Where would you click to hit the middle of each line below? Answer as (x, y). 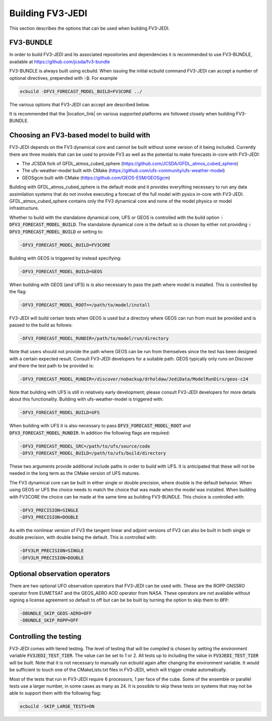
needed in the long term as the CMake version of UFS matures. (75, 473)
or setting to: (90, 232)
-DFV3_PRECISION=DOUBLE (49, 517)
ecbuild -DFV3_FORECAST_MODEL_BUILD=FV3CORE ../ (81, 91)
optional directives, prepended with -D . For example (63, 78)
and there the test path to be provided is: (52, 366)
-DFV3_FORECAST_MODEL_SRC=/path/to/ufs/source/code (85, 446)
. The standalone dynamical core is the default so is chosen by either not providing (162, 225)
